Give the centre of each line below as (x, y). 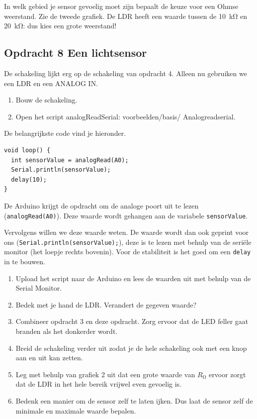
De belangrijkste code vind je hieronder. (65, 133)
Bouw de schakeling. (46, 100)
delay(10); (29, 179)
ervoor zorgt (227, 374)
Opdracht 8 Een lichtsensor (76, 52)
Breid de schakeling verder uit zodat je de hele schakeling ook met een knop (131, 348)
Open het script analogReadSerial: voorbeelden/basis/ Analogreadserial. (126, 116)
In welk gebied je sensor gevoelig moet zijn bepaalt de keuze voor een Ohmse (121, 6)
